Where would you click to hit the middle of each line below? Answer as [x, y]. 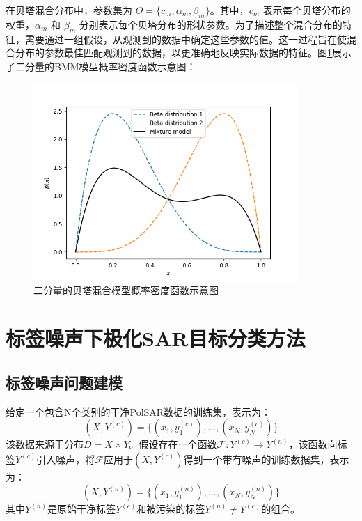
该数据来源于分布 [45, 444]
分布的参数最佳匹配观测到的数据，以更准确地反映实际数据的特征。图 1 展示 [183, 53]
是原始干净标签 [81, 509]
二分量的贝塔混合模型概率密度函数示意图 [126, 290]
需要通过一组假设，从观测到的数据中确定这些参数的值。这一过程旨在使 [186, 39]
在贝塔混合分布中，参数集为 [69, 10]
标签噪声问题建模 [64, 382]
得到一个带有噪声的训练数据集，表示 [266, 459]
